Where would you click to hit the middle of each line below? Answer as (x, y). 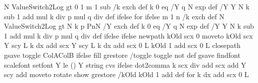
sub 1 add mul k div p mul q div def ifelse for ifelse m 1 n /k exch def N (114, 16)
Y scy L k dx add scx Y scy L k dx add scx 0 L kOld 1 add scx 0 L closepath (122, 45)
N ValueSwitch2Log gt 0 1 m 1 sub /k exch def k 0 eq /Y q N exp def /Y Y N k (127, 6)
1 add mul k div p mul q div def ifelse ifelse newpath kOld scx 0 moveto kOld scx (129, 35)
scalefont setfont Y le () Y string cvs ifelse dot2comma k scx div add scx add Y (125, 64)
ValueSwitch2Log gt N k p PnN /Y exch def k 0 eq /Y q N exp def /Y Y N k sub (129, 26)
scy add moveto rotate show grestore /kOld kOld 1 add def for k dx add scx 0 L (127, 74)
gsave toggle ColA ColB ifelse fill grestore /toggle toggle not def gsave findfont (122, 55)
